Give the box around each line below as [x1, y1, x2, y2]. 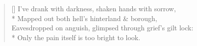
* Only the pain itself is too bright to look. [11, 32, 141, 42]
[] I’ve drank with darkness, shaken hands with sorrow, [11, 3, 176, 13]
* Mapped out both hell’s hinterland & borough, [11, 13, 157, 23]
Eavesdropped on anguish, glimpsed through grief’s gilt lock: [11, 23, 194, 33]
